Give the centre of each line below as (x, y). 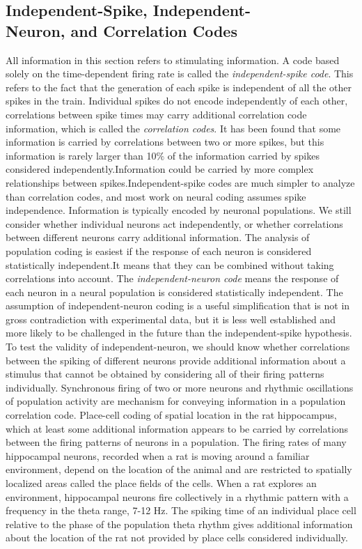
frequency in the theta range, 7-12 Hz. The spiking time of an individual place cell (181, 510)
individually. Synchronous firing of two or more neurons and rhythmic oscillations (180, 387)
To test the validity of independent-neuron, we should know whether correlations (178, 347)
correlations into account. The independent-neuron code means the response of (172, 278)
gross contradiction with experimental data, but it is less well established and (171, 319)
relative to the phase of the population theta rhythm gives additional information (179, 524)
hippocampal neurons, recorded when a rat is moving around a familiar (158, 455)
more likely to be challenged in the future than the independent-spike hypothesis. (179, 333)
